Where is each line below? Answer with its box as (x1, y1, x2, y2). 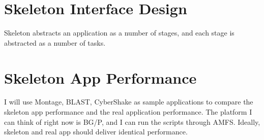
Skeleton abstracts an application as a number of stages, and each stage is (4, 27, 234, 38)
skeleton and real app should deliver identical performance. (4, 126, 188, 137)
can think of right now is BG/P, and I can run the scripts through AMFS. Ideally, (4, 116, 260, 127)
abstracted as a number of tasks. (4, 37, 106, 48)
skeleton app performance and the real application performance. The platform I (4, 107, 252, 117)
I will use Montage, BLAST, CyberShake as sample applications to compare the (4, 96, 253, 107)
